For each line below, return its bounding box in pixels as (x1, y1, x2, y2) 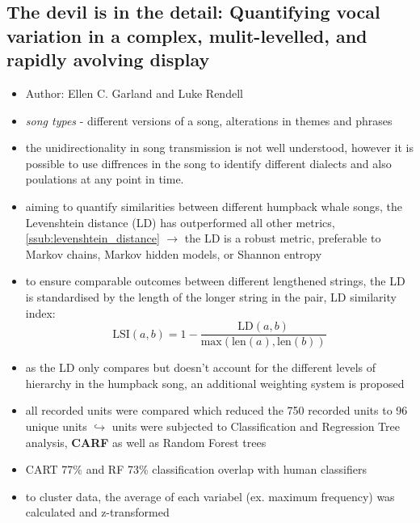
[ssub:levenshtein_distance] (25, 230, 160, 247)
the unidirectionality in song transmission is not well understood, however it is (25, 139, 414, 156)
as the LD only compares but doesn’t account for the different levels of (25, 359, 376, 376)
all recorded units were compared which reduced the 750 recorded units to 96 (25, 402, 408, 419)
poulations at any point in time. (25, 171, 184, 188)
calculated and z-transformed (25, 504, 170, 521)
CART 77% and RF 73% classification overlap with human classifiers (25, 461, 367, 478)
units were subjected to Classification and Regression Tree (111, 417, 400, 434)
